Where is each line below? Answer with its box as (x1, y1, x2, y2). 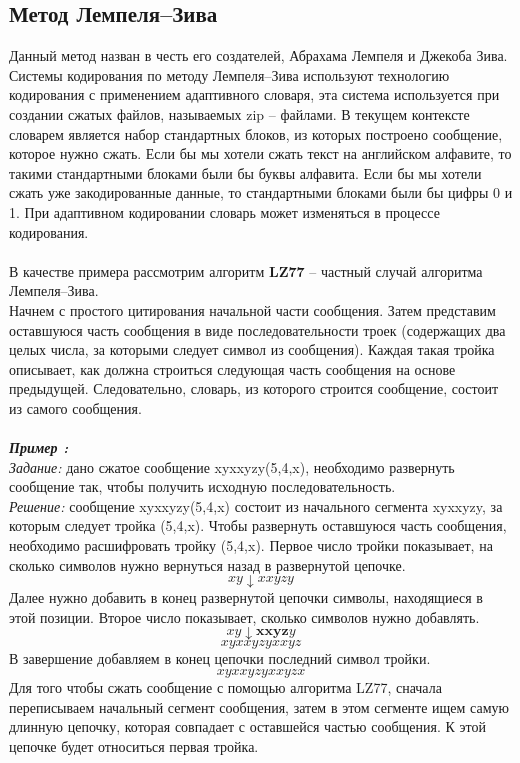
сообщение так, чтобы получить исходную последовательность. (9, 476, 396, 497)
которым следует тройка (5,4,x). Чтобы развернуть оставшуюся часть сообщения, (9, 515, 507, 536)
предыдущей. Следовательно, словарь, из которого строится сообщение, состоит (9, 378, 499, 399)
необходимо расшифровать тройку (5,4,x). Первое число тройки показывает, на (9, 535, 493, 556)
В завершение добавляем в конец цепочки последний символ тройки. (9, 648, 431, 669)
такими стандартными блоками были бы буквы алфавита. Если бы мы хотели (9, 162, 482, 183)
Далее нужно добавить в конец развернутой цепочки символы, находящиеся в (9, 587, 483, 608)
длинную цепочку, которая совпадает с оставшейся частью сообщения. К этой (9, 716, 486, 737)
